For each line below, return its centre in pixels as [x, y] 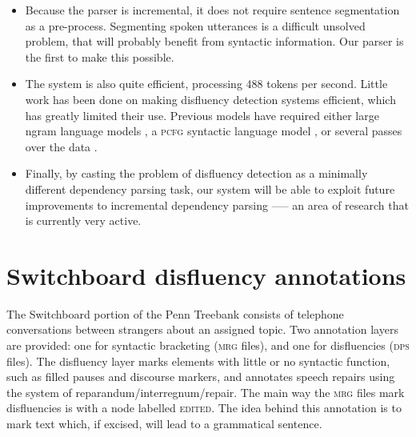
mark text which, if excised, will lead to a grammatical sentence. [164, 423]
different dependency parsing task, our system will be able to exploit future [210, 188]
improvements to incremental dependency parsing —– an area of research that [217, 204]
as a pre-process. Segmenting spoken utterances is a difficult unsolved [195, 25]
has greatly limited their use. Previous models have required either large [202, 115]
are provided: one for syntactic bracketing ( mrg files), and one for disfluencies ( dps [208, 345]
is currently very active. [83, 221]
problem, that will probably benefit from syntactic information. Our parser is [214, 41]
